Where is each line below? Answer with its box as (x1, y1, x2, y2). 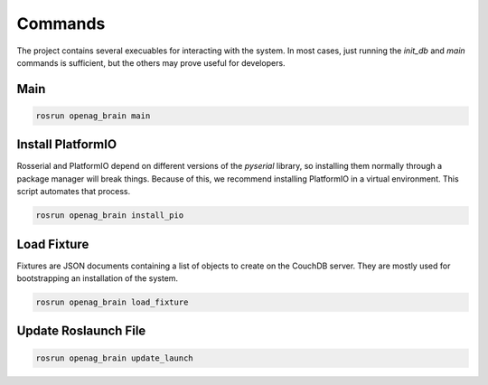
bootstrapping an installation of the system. (16, 273, 179, 284)
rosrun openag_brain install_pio (35, 211, 184, 221)
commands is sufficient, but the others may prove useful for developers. (16, 57, 286, 68)
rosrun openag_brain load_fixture (35, 297, 189, 307)
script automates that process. (16, 186, 131, 197)
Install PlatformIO (16, 136, 117, 153)
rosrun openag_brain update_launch (35, 352, 193, 363)
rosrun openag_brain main (35, 110, 151, 121)
